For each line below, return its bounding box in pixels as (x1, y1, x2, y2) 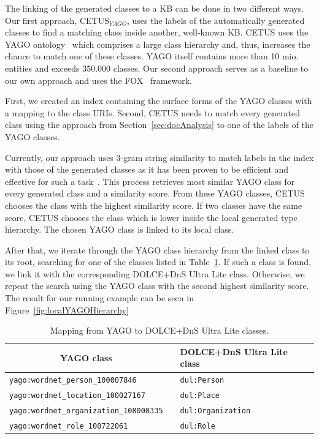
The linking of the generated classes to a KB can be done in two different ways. (5, 2, 304, 14)
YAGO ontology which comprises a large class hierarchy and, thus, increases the (5, 37, 310, 50)
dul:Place (180, 391, 220, 400)
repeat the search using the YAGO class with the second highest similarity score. (5, 279, 309, 292)
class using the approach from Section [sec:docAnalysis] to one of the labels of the (5, 118, 314, 131)
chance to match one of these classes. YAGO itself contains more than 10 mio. (5, 50, 299, 62)
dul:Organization (180, 407, 251, 416)
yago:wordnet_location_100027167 (9, 391, 145, 400)
